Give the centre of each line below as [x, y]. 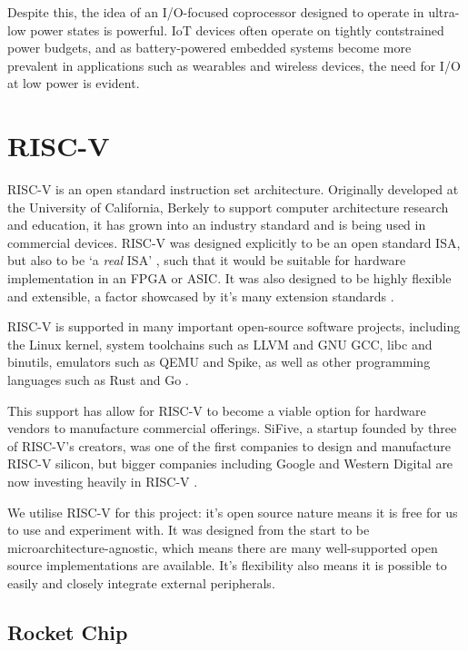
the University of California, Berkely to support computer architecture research [228, 207]
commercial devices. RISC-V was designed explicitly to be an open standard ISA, [234, 242]
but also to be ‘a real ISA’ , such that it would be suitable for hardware [207, 260]
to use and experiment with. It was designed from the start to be [189, 530]
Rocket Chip [68, 631]
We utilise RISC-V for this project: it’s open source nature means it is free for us [233, 512]
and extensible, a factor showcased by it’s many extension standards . [201, 296]
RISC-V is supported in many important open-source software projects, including [234, 326]
